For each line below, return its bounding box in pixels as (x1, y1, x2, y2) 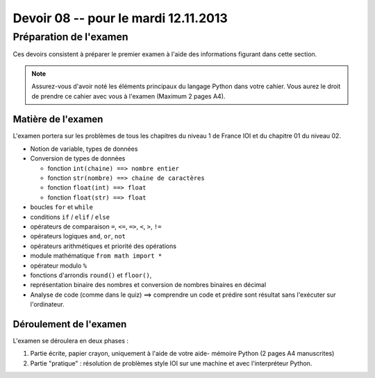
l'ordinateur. (30, 300, 65, 309)
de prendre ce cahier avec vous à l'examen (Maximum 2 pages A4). (31, 92, 226, 100)
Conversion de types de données (30, 154, 126, 163)
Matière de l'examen (12, 113, 103, 125)
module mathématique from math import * (30, 252, 162, 260)
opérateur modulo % (30, 261, 87, 270)
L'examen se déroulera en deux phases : (12, 337, 128, 345)
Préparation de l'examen (12, 31, 128, 43)
